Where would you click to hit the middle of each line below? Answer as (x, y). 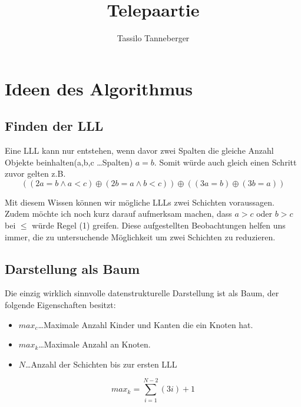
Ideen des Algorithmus (99, 88)
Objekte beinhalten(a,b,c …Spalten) (69, 162)
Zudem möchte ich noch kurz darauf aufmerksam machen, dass (118, 214)
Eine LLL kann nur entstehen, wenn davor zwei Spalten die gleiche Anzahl (139, 150)
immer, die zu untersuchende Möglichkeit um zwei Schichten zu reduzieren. (140, 236)
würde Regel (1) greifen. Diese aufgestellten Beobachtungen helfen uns (159, 225)
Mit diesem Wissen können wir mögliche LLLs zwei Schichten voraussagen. (140, 202)
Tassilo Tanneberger (153, 38)
